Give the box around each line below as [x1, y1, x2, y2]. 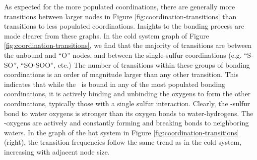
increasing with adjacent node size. [4, 146, 110, 157]
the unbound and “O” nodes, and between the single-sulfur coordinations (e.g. [4, 49, 242, 60]
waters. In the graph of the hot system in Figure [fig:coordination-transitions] [4, 127, 239, 137]
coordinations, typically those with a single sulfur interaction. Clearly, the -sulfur [4, 98, 250, 108]
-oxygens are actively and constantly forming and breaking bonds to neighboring [4, 118, 249, 128]
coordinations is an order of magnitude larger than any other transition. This [4, 69, 239, 80]
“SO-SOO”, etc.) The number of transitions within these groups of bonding [20, 59, 250, 70]
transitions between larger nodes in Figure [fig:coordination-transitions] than [4, 11, 237, 21]
